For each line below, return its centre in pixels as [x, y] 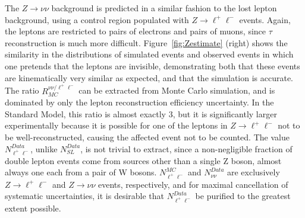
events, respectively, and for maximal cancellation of [193, 184]
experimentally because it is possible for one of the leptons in [116, 125]
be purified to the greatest [243, 196]
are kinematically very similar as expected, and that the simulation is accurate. [149, 77]
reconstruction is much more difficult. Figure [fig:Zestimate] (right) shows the [146, 42]
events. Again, [265, 19]
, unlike [44, 148]
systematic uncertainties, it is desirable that [85, 196]
